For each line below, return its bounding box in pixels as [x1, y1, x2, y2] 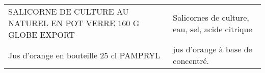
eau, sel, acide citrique [173, 23, 252, 35]
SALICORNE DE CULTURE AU [8, 6, 129, 17]
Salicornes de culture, [173, 11, 249, 23]
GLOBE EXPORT [8, 29, 75, 40]
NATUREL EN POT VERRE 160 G [8, 17, 140, 29]
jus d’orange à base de [173, 43, 252, 55]
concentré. [173, 55, 209, 66]
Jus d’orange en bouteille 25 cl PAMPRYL [8, 49, 161, 61]
